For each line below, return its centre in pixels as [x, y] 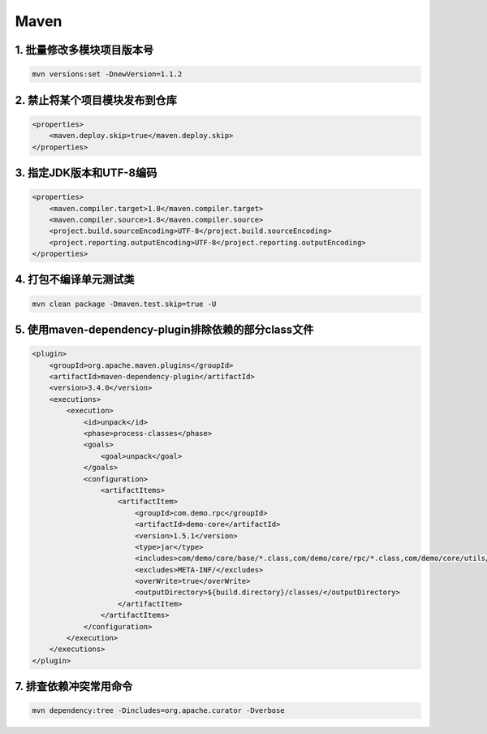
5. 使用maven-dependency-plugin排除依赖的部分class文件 [164, 330]
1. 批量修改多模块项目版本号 [84, 50]
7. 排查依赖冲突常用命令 [74, 687]
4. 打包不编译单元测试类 [75, 280]
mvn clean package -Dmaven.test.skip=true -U [124, 304]
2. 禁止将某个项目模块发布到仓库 [96, 100]
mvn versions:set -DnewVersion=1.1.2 [107, 74]
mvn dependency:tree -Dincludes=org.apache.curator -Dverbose [158, 711]
